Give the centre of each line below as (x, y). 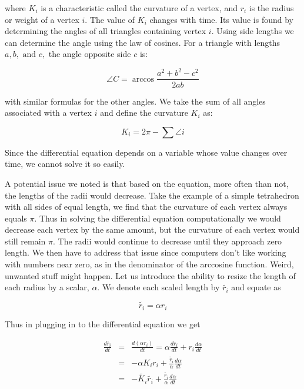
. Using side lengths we (253, 31)
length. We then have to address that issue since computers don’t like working (146, 252)
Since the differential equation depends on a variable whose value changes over (146, 152)
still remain (25, 241)
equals (16, 218)
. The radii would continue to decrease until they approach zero (168, 241)
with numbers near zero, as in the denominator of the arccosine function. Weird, (149, 264)
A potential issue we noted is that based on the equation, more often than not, (147, 183)
